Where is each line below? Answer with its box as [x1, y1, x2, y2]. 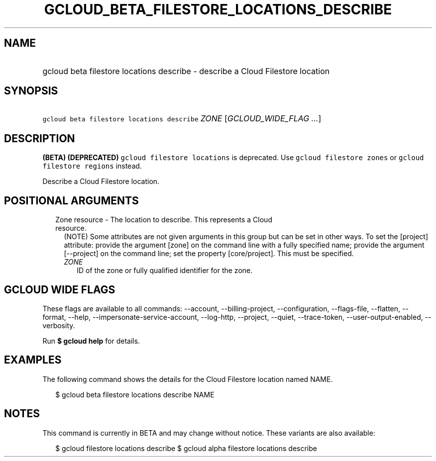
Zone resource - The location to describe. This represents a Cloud [55, 215, 272, 224]
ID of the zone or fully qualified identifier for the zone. [77, 266, 253, 275]
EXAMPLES [4, 354, 62, 367]
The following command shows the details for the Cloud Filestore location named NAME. [42, 374, 333, 383]
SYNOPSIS [4, 85, 58, 97]
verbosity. [42, 321, 75, 330]
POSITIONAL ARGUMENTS [4, 194, 139, 207]
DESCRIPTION [4, 132, 75, 145]
